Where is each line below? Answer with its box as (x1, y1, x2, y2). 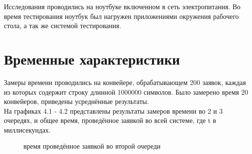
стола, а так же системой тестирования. (4, 20, 121, 31)
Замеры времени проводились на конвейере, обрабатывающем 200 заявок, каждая (4, 77, 246, 87)
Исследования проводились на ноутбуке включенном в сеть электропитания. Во (4, 1, 241, 11)
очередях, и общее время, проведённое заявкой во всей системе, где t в (4, 115, 216, 125)
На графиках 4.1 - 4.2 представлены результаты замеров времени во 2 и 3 (4, 105, 223, 116)
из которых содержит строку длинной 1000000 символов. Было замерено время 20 (4, 86, 248, 97)
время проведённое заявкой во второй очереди (23, 141, 161, 151)
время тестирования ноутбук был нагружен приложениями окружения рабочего (4, 11, 239, 21)
